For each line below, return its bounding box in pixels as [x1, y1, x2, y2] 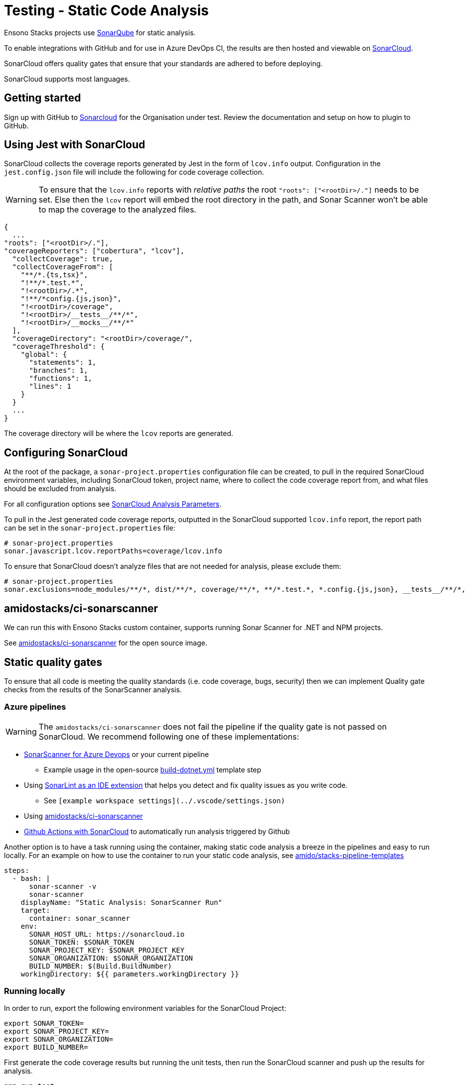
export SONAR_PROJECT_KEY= [4, 1027, 109, 1036]
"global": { [20, 350, 67, 359]
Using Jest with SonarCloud [4, 138, 145, 151]
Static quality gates [4, 655, 103, 668]
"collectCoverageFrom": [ [12, 263, 114, 271]
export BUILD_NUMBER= [4, 1043, 88, 1052]
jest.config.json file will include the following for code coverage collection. [4, 168, 264, 177]
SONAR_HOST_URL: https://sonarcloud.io [29, 930, 185, 938]
